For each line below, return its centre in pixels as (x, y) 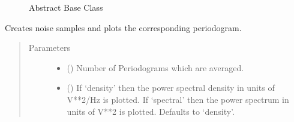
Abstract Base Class (66, 7)
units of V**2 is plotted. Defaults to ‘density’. (151, 111)
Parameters (49, 48)
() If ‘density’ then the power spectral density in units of (171, 88)
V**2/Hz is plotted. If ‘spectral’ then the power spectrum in (178, 99)
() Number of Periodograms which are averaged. (155, 67)
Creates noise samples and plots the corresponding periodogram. (123, 27)
